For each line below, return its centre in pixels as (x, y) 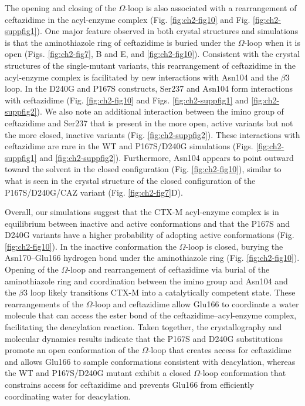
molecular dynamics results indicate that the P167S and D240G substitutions (144, 338)
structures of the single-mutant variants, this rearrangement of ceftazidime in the (150, 65)
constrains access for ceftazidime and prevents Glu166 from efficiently (130, 384)
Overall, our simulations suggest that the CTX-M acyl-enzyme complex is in (142, 212)
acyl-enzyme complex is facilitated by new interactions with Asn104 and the (142, 77)
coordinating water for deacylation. (68, 396)
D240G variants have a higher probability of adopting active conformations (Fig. (150, 235)
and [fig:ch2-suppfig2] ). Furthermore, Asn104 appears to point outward (167, 157)
